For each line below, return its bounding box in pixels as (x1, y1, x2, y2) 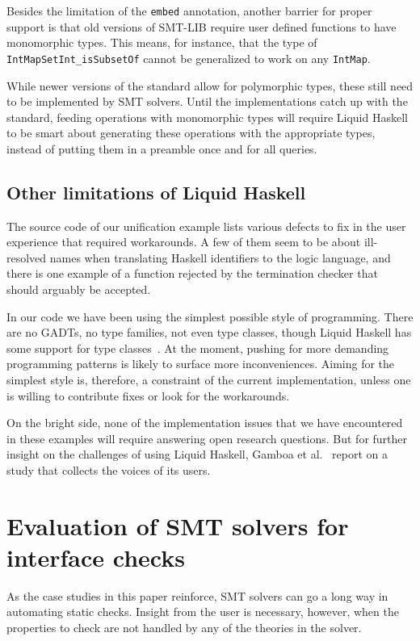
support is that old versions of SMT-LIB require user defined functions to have (6, 18, 397, 35)
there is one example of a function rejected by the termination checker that (6, 265, 378, 282)
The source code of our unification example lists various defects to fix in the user (6, 217, 406, 234)
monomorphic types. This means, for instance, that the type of (6, 34, 317, 51)
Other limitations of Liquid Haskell (6, 179, 306, 204)
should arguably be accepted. (6, 281, 151, 298)
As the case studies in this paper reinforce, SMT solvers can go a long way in (6, 587, 388, 604)
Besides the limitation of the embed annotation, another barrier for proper (6, 2, 372, 19)
